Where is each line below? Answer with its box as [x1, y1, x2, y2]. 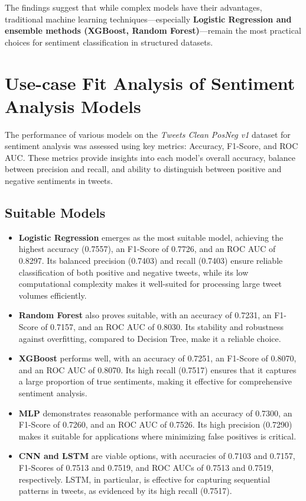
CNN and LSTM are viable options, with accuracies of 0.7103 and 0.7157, [18, 450, 295, 462]
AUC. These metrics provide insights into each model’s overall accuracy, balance [5, 151, 296, 163]
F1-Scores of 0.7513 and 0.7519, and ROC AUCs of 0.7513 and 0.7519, [18, 461, 274, 473]
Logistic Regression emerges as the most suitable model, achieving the [18, 231, 284, 243]
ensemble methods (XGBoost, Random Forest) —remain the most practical [5, 24, 301, 37]
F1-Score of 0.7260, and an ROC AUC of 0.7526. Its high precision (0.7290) [18, 418, 292, 431]
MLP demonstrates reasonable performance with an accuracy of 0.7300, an [18, 406, 292, 419]
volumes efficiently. [18, 289, 87, 301]
